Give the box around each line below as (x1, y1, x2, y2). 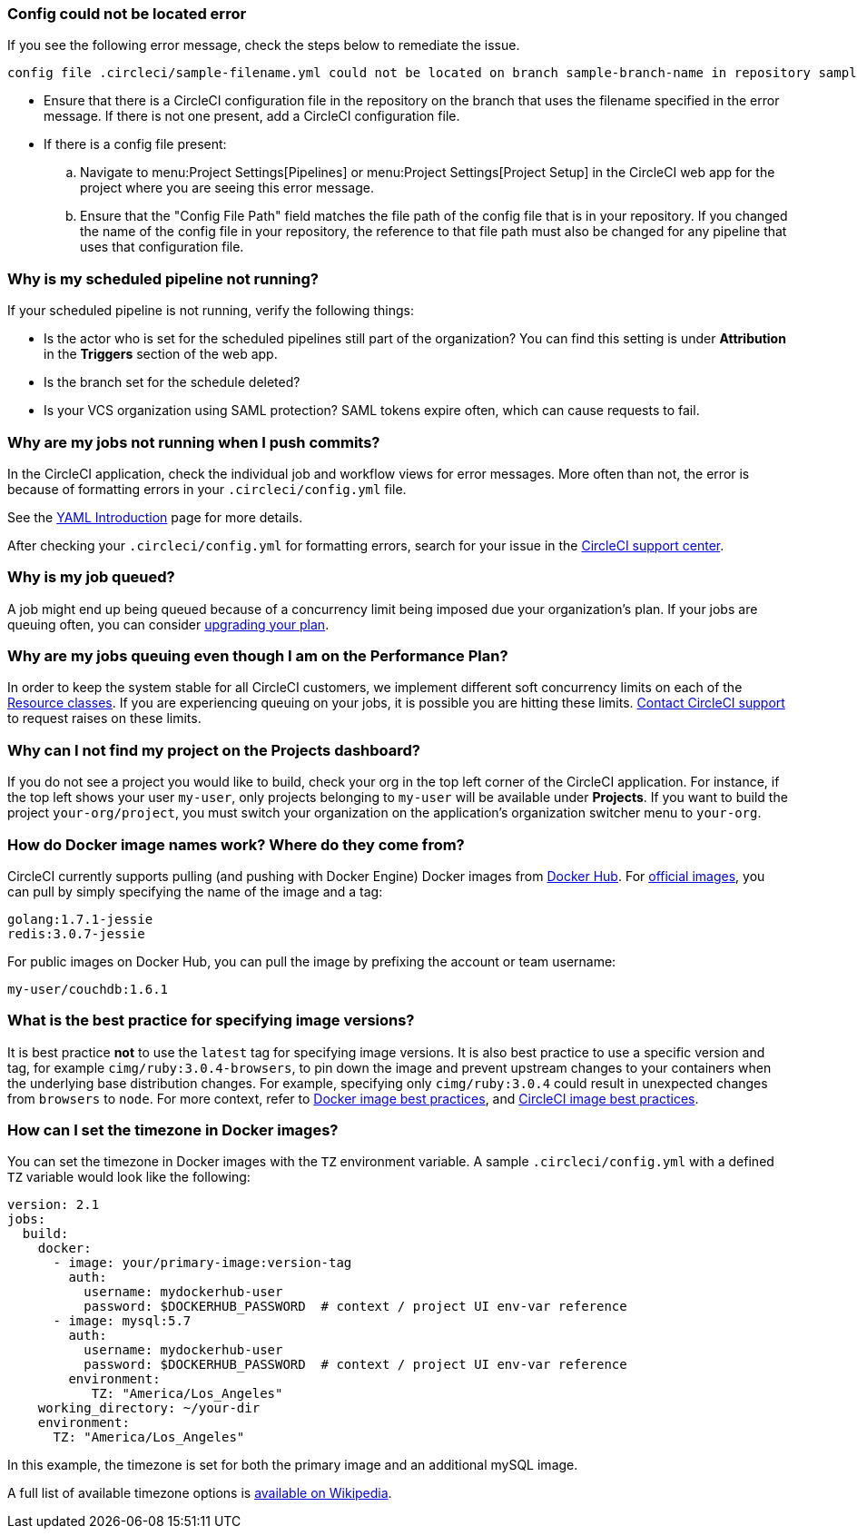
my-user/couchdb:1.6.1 (7, 981, 169, 996)
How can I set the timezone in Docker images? (7, 1121, 339, 1139)
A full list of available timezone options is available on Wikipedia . (7, 1485, 392, 1501)
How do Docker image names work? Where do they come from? (7, 835, 465, 854)
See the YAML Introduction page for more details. (7, 509, 303, 525)
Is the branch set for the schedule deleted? (44, 374, 300, 391)
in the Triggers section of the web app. (44, 346, 278, 362)
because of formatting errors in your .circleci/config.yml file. (7, 481, 407, 497)
